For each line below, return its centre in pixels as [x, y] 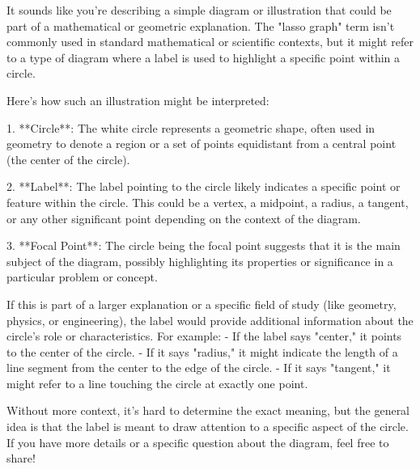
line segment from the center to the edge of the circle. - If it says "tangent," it [199, 368]
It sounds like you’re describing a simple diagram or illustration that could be [199, 10]
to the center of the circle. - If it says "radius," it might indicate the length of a [202, 351]
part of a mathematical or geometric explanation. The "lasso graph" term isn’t [201, 25]
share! [21, 458]
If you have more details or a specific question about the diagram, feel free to [198, 442]
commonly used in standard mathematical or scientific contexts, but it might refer [210, 42]
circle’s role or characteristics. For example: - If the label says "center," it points [204, 336]
